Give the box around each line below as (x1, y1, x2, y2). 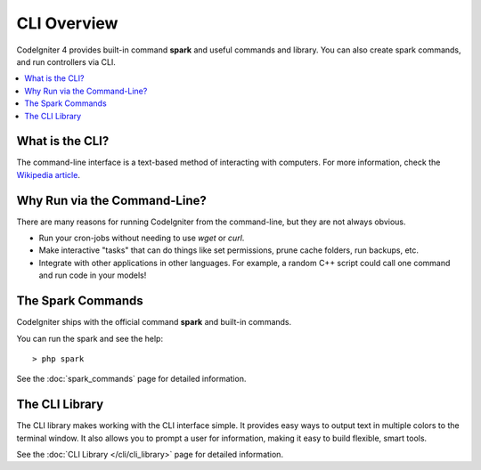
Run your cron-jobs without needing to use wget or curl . (38, 232, 245, 244)
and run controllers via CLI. (16, 56, 116, 67)
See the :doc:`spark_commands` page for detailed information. (16, 374, 247, 385)
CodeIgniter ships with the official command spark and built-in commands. (16, 317, 292, 328)
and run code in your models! (38, 270, 147, 280)
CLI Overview (16, 13, 118, 33)
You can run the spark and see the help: (16, 333, 164, 344)
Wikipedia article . (16, 169, 80, 180)
